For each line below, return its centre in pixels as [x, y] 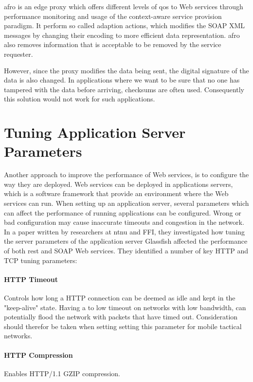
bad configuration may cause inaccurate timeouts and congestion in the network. [124, 222]
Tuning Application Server [95, 132]
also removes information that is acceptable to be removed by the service [113, 44]
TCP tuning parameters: [41, 260]
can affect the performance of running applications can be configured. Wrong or [123, 212]
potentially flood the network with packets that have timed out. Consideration [121, 317]
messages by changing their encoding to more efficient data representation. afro [122, 35]
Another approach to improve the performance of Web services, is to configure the [126, 174]
